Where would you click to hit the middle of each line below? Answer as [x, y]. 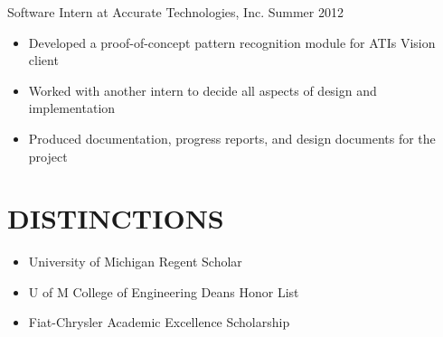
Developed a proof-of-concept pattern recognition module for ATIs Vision [232, 42]
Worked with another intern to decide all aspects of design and [203, 90]
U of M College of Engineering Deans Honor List [164, 291]
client [43, 60]
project [48, 156]
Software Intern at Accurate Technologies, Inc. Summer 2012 [175, 12]
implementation [72, 108]
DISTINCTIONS [116, 218]
